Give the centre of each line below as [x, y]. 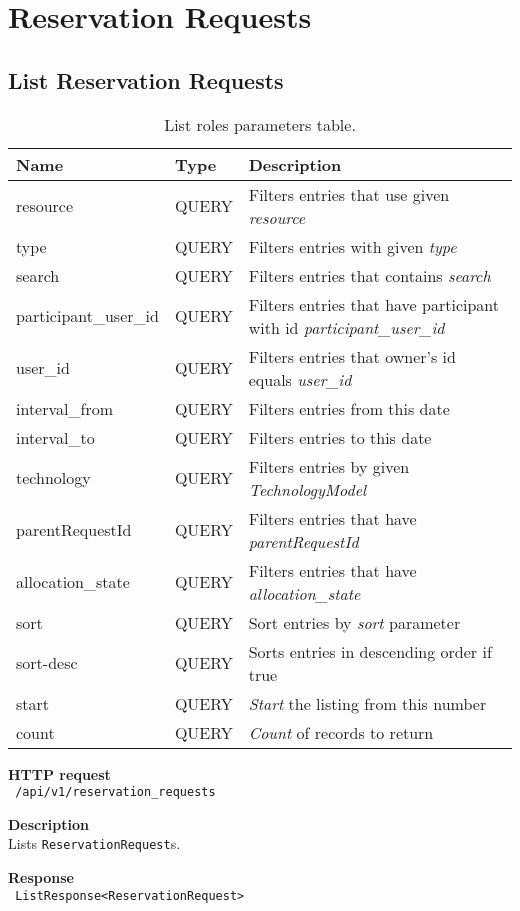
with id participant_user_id [346, 327]
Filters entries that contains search [369, 275]
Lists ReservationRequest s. [94, 843]
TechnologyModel [307, 489]
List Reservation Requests [146, 79]
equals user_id [300, 379]
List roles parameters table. [260, 124]
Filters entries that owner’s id [352, 356]
